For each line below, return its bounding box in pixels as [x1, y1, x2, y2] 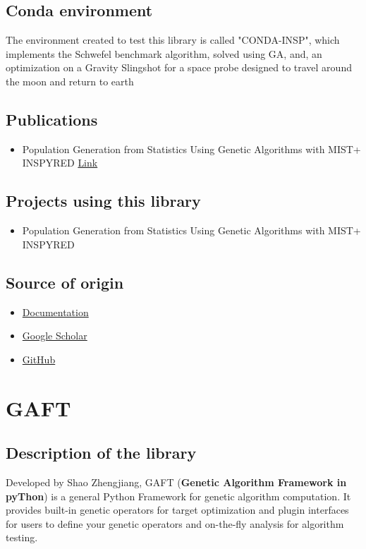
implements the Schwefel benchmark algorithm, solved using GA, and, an [6, 46, 322, 61]
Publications [6, 108, 98, 130]
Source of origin [6, 271, 124, 293]
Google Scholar [22, 328, 87, 343]
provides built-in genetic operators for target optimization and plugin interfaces [6, 502, 349, 517]
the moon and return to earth [6, 73, 134, 88]
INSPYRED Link [22, 155, 98, 170]
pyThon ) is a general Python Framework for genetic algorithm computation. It [6, 488, 351, 503]
